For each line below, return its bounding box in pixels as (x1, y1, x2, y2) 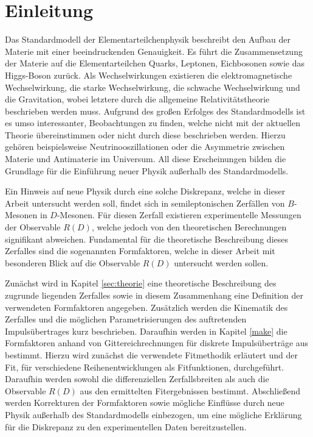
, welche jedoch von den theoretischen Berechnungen (91, 221, 287, 233)
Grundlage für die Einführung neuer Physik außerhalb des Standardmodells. (5, 164, 289, 177)
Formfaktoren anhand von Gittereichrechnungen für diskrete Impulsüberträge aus (5, 336, 309, 349)
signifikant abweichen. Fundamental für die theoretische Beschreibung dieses (5, 232, 289, 245)
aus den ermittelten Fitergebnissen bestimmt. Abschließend (80, 384, 301, 397)
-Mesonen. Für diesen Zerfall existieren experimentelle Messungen (57, 208, 301, 221)
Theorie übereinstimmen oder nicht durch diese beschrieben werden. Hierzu (5, 128, 286, 141)
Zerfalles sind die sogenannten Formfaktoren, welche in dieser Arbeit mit (5, 244, 275, 257)
